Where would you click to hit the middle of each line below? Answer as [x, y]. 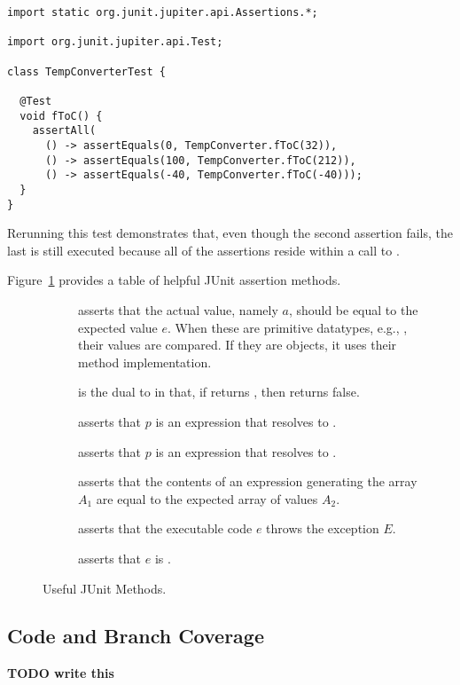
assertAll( [64, 131]
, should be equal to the [353, 309]
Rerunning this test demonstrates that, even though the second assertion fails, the [230, 233]
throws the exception [323, 528]
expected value [118, 327]
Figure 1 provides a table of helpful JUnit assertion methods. [174, 280]
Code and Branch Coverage [136, 636]
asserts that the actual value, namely [178, 309]
